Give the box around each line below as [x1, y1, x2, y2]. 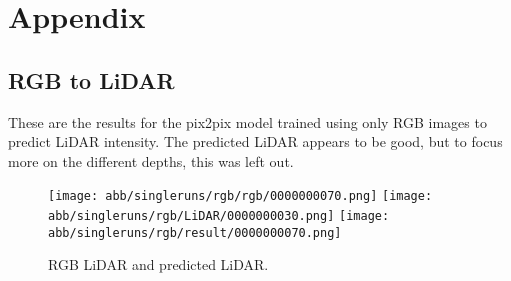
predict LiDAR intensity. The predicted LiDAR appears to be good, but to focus [8, 131, 503, 152]
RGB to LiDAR [8, 64, 175, 95]
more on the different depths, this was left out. [8, 150, 294, 171]
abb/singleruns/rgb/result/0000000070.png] [48, 225, 342, 240]
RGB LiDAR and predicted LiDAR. [48, 254, 269, 275]
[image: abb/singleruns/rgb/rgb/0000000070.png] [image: [48, 189, 433, 204]
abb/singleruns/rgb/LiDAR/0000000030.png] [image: [48, 209, 390, 224]
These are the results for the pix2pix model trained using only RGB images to [8, 111, 487, 132]
